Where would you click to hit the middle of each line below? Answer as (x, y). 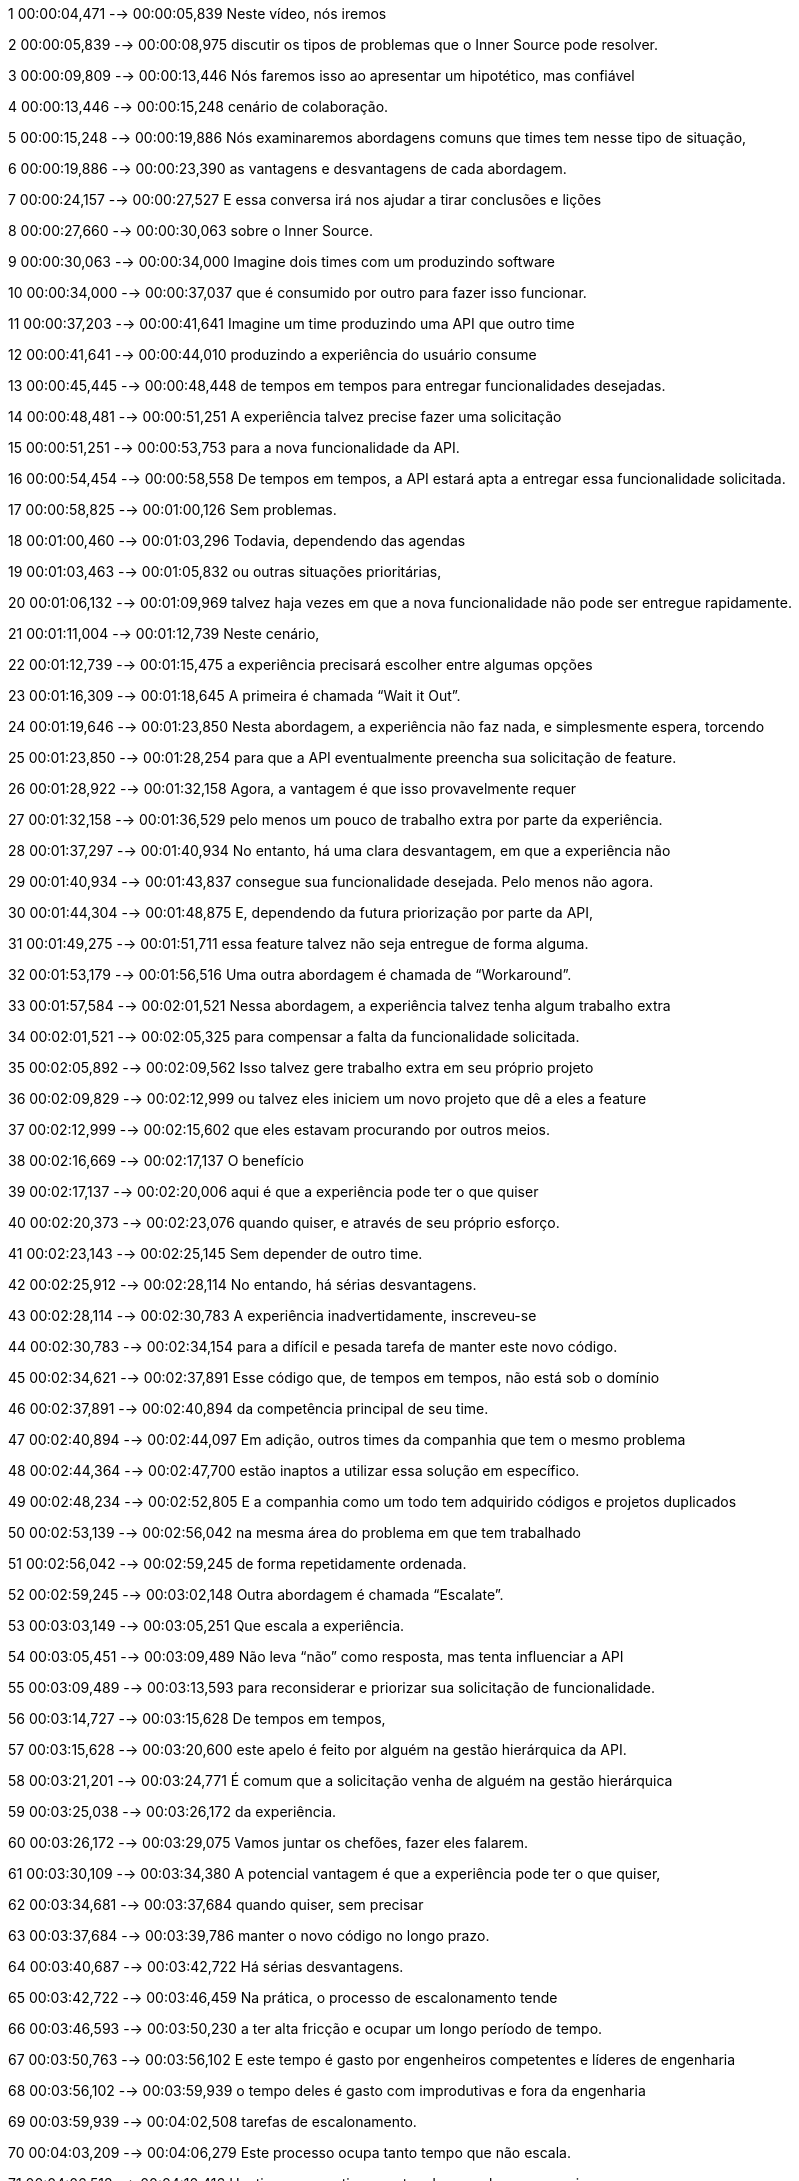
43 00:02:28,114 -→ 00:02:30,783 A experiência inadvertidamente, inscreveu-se (272, 1315)
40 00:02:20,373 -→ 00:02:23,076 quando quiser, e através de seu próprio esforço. (284, 1222)
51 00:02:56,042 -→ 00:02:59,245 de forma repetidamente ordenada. (237, 1563)
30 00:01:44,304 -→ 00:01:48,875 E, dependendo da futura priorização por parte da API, (301, 912)
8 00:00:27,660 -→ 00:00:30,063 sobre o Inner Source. (190, 230)
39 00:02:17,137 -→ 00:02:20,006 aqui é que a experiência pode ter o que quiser (273, 1191)
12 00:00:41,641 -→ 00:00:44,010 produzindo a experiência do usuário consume (272, 354)
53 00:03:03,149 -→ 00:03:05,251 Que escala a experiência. (206, 1625)
